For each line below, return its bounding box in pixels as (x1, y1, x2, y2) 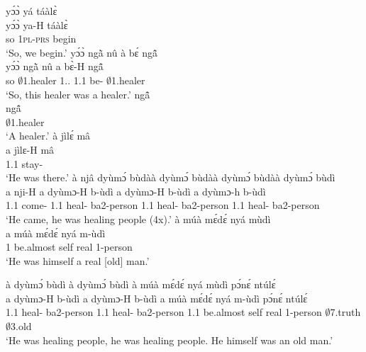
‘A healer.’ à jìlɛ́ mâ (6, 128, 91, 143)
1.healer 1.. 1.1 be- (23, 72, 104, 87)
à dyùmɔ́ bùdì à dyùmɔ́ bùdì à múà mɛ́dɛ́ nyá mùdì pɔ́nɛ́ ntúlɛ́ (6, 277, 276, 292)
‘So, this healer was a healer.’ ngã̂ (6, 86, 150, 101)
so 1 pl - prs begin (6, 31, 77, 46)
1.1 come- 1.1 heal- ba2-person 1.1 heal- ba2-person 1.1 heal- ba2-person (6, 198, 320, 212)
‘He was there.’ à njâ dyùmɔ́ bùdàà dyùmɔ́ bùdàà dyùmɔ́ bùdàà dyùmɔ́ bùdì (6, 170, 335, 185)
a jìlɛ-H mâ (6, 142, 55, 157)
